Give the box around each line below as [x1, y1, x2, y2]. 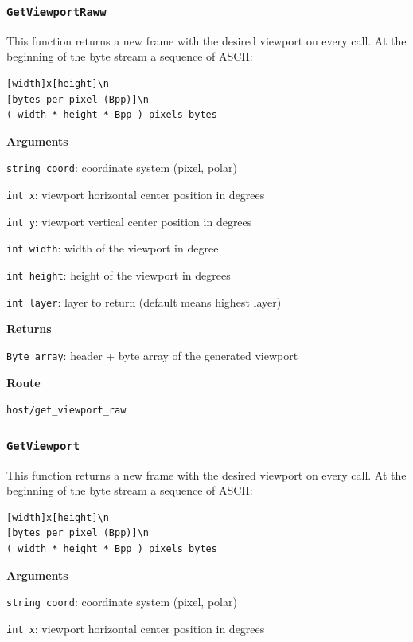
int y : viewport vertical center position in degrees [6, 213, 252, 229]
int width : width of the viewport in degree [6, 240, 219, 256]
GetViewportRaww [6, 5, 107, 18]
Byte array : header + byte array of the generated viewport [6, 346, 298, 363]
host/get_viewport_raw [6, 405, 127, 417]
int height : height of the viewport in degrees [6, 266, 231, 283]
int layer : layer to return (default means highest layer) [6, 293, 282, 310]
